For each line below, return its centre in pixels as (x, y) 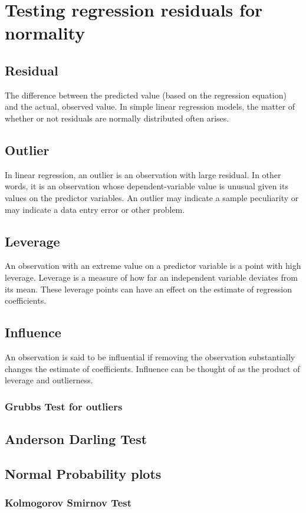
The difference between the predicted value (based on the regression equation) (146, 95)
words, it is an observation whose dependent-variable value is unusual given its (147, 186)
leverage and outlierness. (49, 380)
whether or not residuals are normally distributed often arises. (117, 118)
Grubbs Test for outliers (64, 406)
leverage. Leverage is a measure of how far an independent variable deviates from (151, 277)
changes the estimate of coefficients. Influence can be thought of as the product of (152, 368)
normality (45, 33)
